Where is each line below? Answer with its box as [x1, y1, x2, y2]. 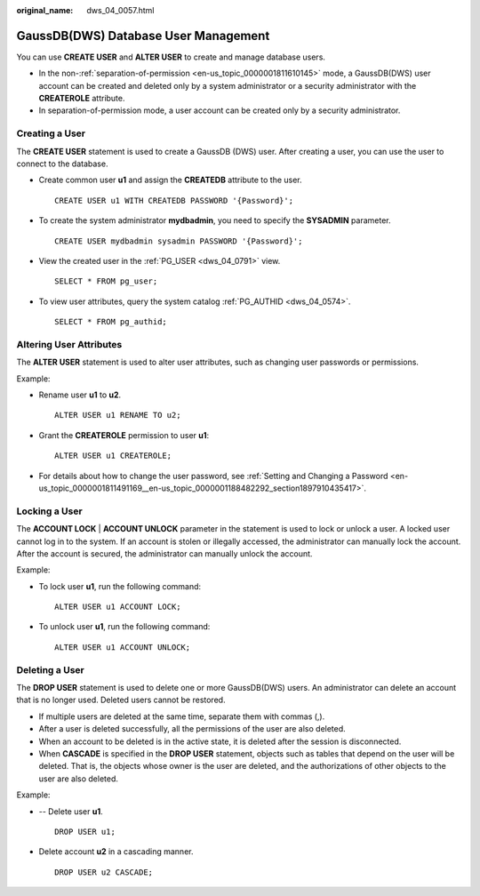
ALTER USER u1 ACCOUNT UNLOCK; [54, 642, 191, 652]
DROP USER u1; [54, 827, 116, 836]
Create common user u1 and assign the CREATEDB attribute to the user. [38, 174, 302, 186]
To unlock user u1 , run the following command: [38, 621, 211, 632]
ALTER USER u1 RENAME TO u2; [54, 410, 181, 420]
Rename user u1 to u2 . [38, 389, 122, 400]
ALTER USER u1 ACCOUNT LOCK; [54, 602, 181, 612]
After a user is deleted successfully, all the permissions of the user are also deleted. [38, 724, 346, 734]
